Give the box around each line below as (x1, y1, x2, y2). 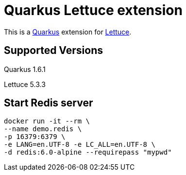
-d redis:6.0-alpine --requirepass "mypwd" (4, 148, 172, 157)
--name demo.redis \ (4, 125, 82, 133)
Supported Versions (4, 44, 103, 57)
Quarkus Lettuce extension (4, 2, 183, 18)
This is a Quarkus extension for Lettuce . (4, 27, 132, 36)
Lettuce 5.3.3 (4, 80, 46, 88)
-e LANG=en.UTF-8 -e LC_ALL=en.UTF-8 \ (4, 140, 155, 149)
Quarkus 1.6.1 (4, 65, 46, 73)
